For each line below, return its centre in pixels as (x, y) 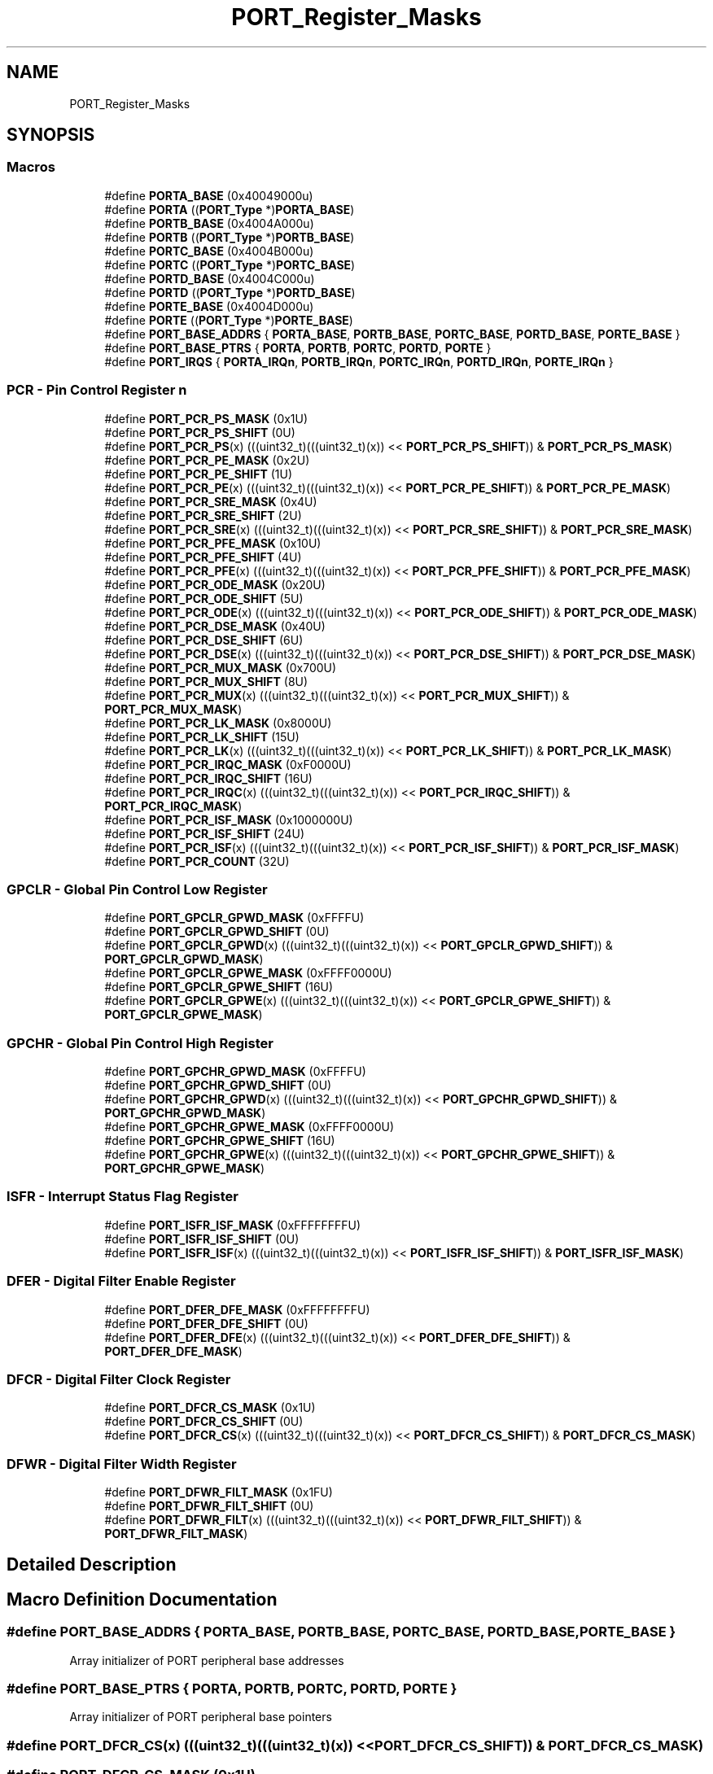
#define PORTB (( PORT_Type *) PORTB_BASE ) (230, 237)
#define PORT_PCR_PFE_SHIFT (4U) (203, 557)
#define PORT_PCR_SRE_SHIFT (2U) (203, 515)
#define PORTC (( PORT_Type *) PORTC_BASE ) (230, 264)
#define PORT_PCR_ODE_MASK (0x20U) (215, 584)
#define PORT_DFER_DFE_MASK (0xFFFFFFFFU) (237, 1309)
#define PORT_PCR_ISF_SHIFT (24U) (205, 833)
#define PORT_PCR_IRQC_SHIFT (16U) (208, 778)
